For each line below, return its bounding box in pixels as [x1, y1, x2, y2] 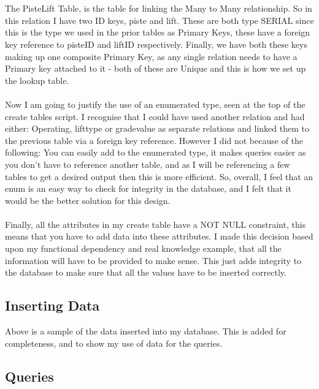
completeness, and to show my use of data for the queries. [5, 336, 223, 349]
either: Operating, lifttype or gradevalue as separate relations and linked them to [5, 122, 309, 135]
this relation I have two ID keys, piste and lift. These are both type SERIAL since [5, 13, 314, 26]
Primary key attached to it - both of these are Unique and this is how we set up [5, 62, 306, 75]
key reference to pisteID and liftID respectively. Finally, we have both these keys [5, 37, 307, 50]
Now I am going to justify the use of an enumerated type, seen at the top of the [5, 97, 306, 110]
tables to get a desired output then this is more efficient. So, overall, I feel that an [5, 170, 313, 183]
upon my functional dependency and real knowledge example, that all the [5, 242, 282, 255]
